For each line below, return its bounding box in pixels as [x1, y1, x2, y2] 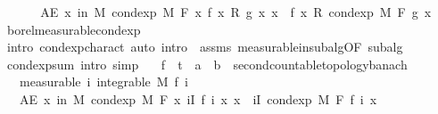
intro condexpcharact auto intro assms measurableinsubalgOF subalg [6, 37, 403, 56]
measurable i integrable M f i [19, 72, 188, 91]
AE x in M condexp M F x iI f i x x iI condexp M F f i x [19, 89, 377, 108]
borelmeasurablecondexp [6, 20, 141, 38]
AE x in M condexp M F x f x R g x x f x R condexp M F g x [40, 3, 432, 20]
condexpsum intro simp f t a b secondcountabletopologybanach [6, 54, 408, 73]
